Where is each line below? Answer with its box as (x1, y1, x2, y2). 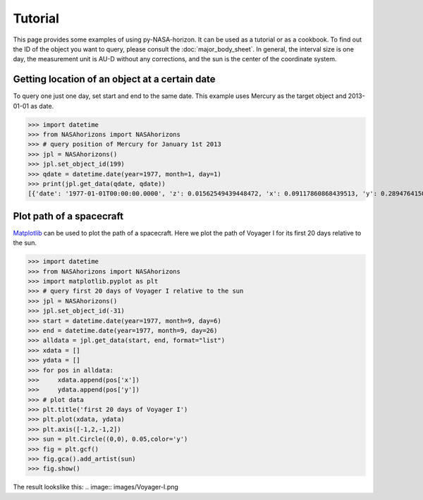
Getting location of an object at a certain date (13, 73, 216, 85)
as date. (30, 102, 54, 110)
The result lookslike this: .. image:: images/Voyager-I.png (13, 483, 179, 492)
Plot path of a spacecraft (13, 210, 123, 222)
